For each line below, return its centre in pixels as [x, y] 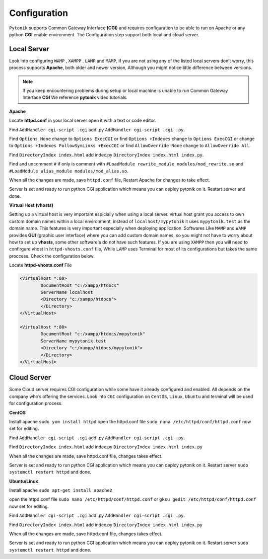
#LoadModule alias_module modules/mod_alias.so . [69, 171]
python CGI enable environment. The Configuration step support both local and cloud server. [104, 34]
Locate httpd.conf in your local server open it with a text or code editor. [83, 120]
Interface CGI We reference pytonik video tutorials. [75, 97]
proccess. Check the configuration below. [52, 256]
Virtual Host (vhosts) [31, 205]
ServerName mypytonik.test [73, 341]
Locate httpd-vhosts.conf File [40, 265]
